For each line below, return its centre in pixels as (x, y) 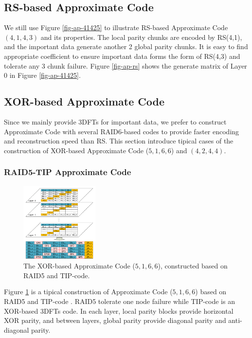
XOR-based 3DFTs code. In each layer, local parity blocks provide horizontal (119, 311)
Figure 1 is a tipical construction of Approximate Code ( (88, 292)
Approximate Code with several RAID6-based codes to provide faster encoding (122, 131)
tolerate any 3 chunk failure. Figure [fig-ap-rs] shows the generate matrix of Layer (126, 65)
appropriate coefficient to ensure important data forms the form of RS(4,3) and (122, 56)
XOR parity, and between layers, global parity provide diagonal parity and (115, 320)
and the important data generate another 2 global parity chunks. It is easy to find (126, 46)
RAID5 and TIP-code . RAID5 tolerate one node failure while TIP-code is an (119, 301)
